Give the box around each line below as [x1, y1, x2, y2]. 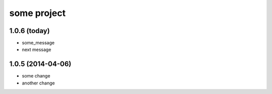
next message [22, 46, 51, 52]
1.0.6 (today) [9, 26, 50, 35]
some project [9, 7, 66, 18]
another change [22, 80, 55, 86]
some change [22, 73, 50, 79]
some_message [22, 40, 55, 46]
